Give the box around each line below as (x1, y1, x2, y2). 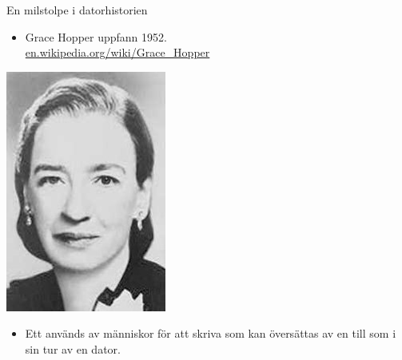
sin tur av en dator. (25, 340, 121, 357)
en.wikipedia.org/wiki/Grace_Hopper (25, 44, 210, 61)
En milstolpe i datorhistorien (6, 2, 148, 18)
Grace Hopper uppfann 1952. (25, 28, 167, 45)
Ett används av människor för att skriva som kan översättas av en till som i (25, 325, 396, 342)
